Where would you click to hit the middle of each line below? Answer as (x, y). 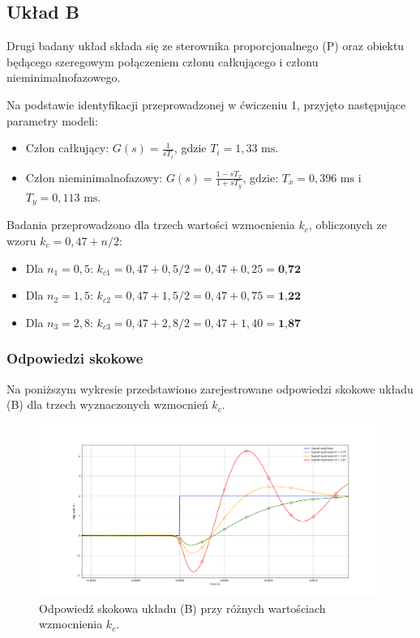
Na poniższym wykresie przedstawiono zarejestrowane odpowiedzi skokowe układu (210, 388)
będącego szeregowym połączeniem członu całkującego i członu (163, 61)
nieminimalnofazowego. (64, 77)
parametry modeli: (52, 120)
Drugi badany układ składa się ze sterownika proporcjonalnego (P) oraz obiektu (206, 46)
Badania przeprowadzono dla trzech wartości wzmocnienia (151, 225)
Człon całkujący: (67, 148)
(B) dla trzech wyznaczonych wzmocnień (107, 404)
